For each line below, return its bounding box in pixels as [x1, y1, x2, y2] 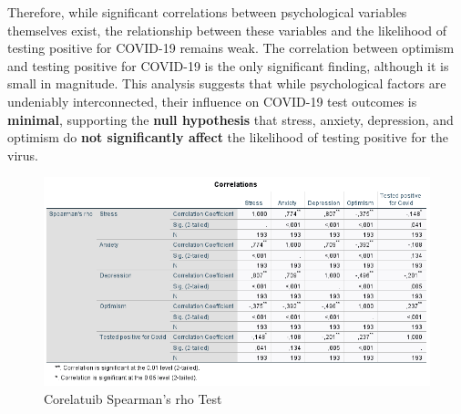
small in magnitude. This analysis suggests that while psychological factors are [7, 74, 446, 93]
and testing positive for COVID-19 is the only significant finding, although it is [7, 56, 449, 75]
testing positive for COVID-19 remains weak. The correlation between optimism [7, 38, 455, 57]
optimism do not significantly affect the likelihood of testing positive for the [7, 128, 449, 147]
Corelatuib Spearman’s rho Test [44, 388, 222, 408]
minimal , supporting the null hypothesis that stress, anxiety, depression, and [7, 109, 454, 129]
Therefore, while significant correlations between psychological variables [7, 3, 407, 21]
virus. [7, 145, 38, 164]
